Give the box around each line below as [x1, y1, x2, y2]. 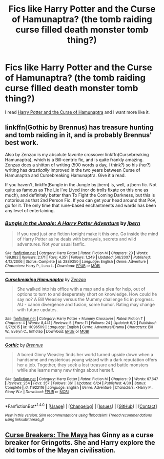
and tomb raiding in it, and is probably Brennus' [5, 131, 152, 140]
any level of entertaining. [5, 207, 55, 213]
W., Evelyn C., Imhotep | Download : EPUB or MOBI [5, 329, 89, 334]
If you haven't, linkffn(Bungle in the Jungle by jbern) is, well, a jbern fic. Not [5, 181, 157, 187]
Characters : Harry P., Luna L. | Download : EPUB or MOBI [5, 263, 101, 269]
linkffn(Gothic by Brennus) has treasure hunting [5, 123, 154, 132]
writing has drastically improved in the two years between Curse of [5, 167, 141, 173]
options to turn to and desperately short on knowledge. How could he [17, 291, 157, 297]
